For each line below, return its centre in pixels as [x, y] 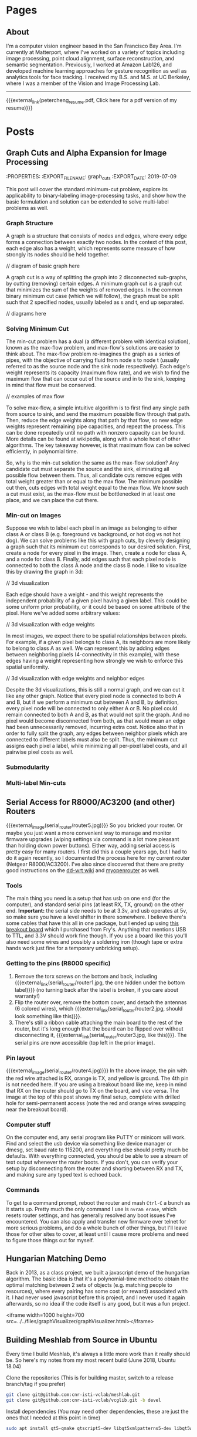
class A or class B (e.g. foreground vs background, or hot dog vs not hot [93, 534]
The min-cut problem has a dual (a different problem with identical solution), [98, 341]
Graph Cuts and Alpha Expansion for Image [86, 153]
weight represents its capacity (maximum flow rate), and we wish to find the [98, 372]
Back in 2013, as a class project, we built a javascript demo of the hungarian [98, 1273]
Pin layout [21, 1058]
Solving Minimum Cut [38, 328]
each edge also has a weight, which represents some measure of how [91, 248]
